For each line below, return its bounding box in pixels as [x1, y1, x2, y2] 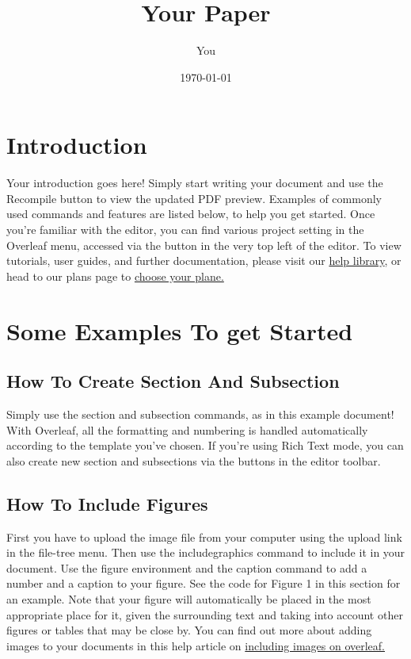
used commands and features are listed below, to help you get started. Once [6, 205, 375, 222]
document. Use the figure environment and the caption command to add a [6, 559, 367, 576]
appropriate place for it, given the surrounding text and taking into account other [6, 606, 403, 623]
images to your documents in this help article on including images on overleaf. [6, 637, 385, 653]
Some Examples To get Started [6, 314, 353, 347]
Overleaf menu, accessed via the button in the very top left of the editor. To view [6, 236, 401, 253]
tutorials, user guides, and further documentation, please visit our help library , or [6, 252, 401, 269]
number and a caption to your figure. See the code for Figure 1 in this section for [6, 575, 401, 592]
